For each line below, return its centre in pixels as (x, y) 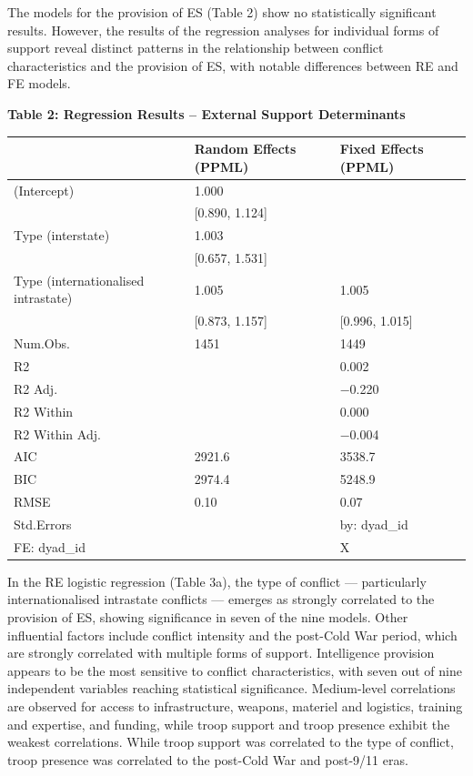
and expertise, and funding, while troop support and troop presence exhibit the (229, 724)
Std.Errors (43, 524)
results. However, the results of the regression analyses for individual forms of (223, 30)
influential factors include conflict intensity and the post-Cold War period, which (232, 635)
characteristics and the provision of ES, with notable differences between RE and (233, 65)
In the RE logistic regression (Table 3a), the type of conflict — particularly (217, 581)
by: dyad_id (374, 524)
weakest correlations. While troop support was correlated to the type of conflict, (231, 742)
